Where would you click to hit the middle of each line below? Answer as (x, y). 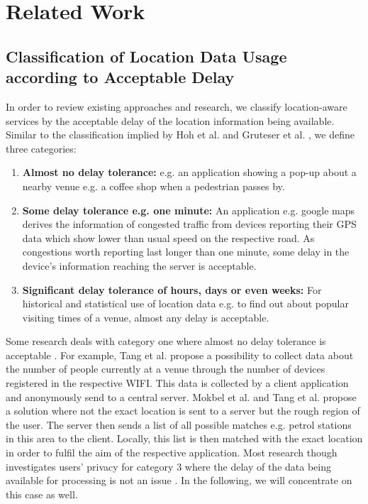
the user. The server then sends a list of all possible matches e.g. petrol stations (179, 424)
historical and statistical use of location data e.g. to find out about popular (185, 303)
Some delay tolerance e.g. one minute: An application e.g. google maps (189, 210)
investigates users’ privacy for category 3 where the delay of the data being (168, 466)
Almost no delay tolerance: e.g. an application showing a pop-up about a (189, 172)
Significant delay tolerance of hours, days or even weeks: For (172, 289)
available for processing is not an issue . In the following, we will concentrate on (179, 480)
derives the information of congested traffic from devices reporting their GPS (189, 224)
